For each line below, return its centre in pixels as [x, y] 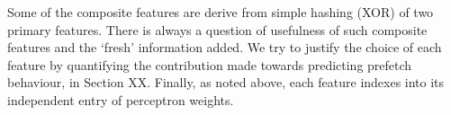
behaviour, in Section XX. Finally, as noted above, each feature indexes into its [226, 82]
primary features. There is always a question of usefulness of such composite [217, 29]
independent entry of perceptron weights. [121, 99]
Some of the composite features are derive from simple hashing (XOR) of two [221, 12]
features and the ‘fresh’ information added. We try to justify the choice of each [225, 47]
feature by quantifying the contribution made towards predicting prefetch [210, 64]
